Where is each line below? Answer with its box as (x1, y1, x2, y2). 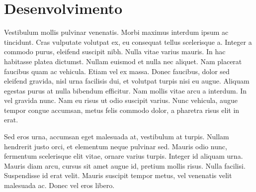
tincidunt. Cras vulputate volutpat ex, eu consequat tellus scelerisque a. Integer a (4, 36, 252, 47)
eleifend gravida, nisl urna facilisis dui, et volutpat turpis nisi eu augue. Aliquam (4, 76, 250, 86)
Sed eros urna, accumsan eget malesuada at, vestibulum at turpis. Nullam (4, 131, 229, 142)
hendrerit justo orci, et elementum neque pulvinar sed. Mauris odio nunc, (4, 141, 227, 151)
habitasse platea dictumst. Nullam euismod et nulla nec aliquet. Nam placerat (4, 56, 242, 66)
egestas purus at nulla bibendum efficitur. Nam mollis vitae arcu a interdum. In (4, 85, 247, 96)
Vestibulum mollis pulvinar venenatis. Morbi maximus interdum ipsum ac (4, 27, 229, 37)
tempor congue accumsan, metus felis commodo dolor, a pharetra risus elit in (4, 104, 240, 115)
